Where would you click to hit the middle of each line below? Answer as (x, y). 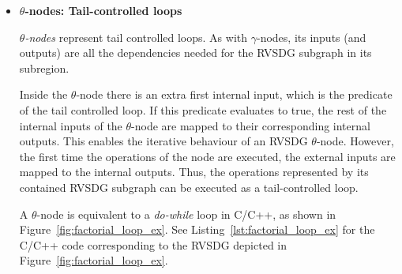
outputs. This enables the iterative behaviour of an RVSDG (163, 141)
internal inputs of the (71, 125)
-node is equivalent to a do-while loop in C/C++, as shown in (186, 214)
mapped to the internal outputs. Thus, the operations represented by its (194, 172)
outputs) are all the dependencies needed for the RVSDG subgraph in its (195, 53)
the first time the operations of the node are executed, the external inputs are (207, 156)
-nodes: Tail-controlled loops (103, 10)
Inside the (43, 94)
